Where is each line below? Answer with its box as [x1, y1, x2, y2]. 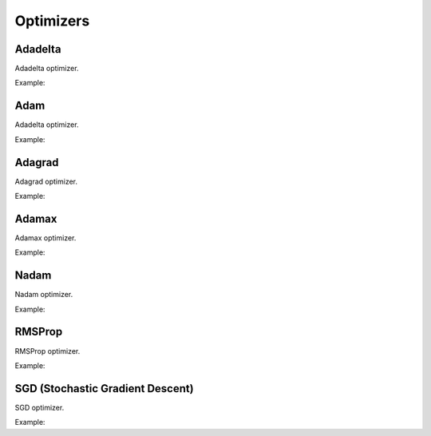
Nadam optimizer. [14, 290, 73, 299]
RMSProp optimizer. [14, 346, 81, 355]
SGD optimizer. [14, 402, 65, 412]
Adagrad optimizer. [14, 176, 78, 186]
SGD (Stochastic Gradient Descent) [14, 382, 195, 395]
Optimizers [14, 12, 90, 30]
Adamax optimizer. [14, 232, 77, 243]
